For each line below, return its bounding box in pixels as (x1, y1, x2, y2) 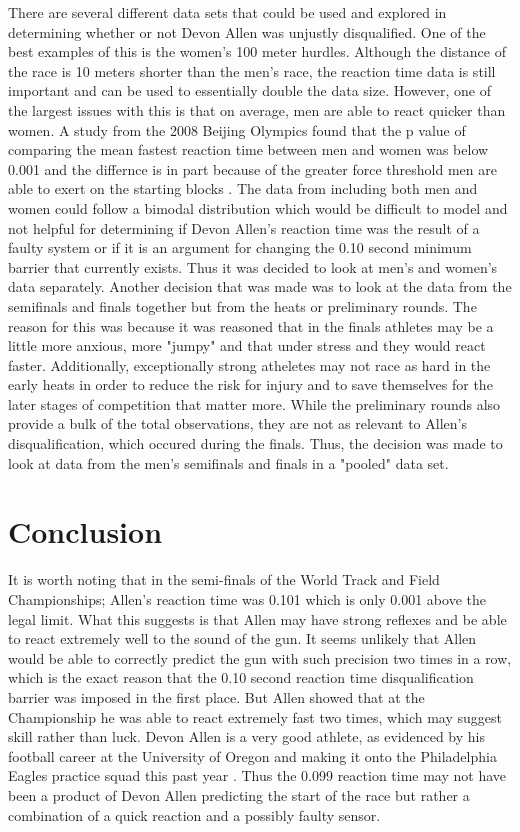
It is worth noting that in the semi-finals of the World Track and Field (8, 569, 440, 590)
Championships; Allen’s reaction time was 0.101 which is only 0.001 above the (8, 588, 486, 609)
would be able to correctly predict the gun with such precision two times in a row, (8, 647, 512, 668)
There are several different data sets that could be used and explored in (8, 2, 447, 22)
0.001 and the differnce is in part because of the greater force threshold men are (8, 158, 497, 179)
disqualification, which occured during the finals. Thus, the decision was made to (8, 433, 503, 454)
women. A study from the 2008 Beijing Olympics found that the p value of (8, 119, 466, 140)
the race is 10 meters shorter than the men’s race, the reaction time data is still (8, 60, 496, 81)
